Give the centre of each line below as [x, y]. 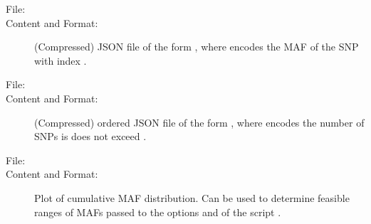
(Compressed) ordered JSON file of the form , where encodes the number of [199, 122]
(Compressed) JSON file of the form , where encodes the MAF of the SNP [197, 47]
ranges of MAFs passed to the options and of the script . [158, 212]
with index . [61, 60]
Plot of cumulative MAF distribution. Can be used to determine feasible [192, 197]
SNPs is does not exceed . [90, 136]
